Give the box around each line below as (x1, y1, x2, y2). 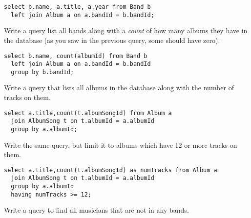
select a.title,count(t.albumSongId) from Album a (4, 109, 172, 117)
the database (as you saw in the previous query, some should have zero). (4, 35, 220, 45)
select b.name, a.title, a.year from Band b (4, 3, 151, 10)
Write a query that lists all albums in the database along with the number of (4, 82, 234, 93)
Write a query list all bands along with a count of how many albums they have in (4, 25, 248, 36)
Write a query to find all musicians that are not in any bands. (4, 205, 189, 215)
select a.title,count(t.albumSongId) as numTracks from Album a (4, 166, 217, 174)
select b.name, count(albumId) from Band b (4, 52, 147, 59)
